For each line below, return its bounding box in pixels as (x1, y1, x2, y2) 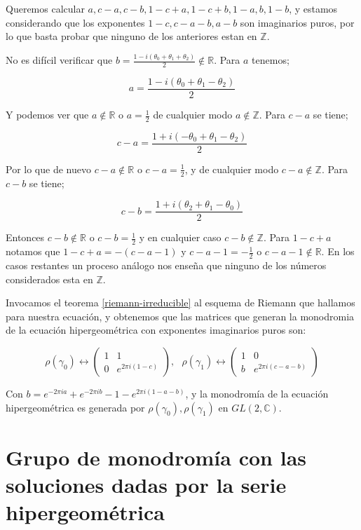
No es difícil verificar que (6, 53, 113, 67)
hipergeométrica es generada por (6, 400, 145, 414)
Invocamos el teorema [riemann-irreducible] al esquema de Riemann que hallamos (6, 295, 355, 310)
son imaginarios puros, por (240, 15, 355, 29)
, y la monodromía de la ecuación (185, 386, 329, 401)
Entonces (6, 230, 45, 245)
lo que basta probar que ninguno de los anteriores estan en (6, 29, 257, 43)
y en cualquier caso (139, 230, 222, 245)
